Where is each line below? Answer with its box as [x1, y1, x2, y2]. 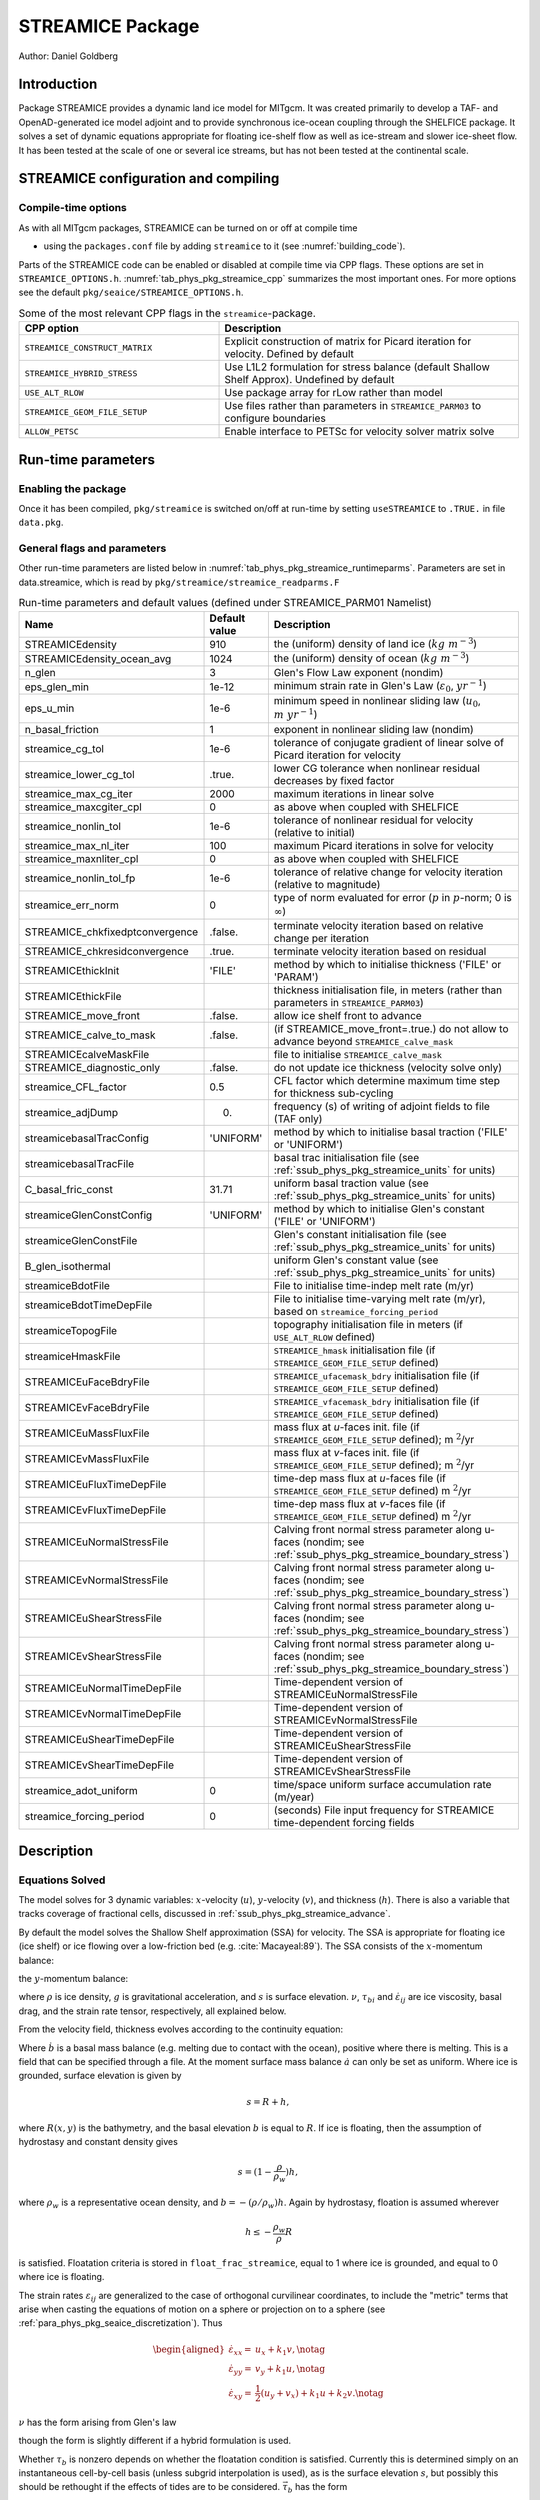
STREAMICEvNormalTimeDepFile [24, 1707, 182, 1721]
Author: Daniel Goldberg [18, 50, 119, 62]
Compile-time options [18, 201, 127, 215]
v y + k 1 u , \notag [255, 2363, 325, 2377]
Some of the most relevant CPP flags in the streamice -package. [18, 306, 317, 320]
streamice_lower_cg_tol [24, 767, 135, 781]
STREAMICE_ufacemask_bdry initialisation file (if [273, 1369, 480, 1383]
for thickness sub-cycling [273, 1086, 394, 1100]
